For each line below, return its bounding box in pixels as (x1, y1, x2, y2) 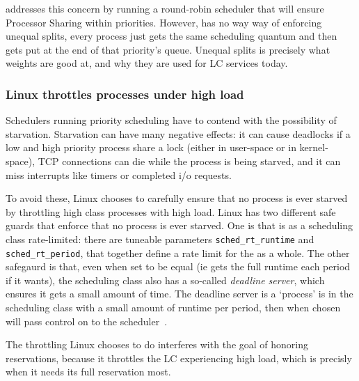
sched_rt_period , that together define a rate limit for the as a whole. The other (6, 245, 350, 260)
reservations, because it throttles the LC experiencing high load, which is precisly (6, 350, 352, 365)
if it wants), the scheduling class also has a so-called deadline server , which (6, 272, 325, 287)
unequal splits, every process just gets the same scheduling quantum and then (6, 29, 337, 43)
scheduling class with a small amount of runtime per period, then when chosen (6, 300, 341, 315)
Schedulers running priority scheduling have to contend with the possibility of (6, 113, 337, 127)
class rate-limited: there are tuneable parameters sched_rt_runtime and (6, 231, 314, 246)
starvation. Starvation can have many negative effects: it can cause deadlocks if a (6, 126, 351, 141)
